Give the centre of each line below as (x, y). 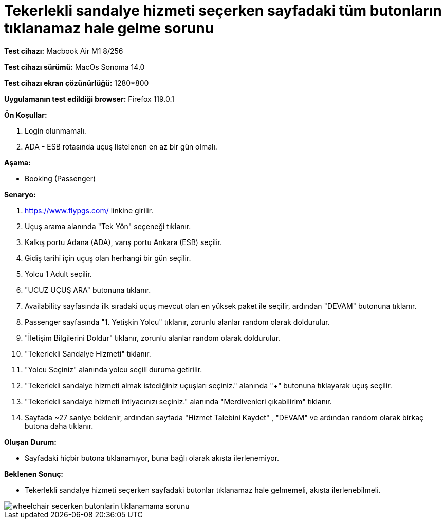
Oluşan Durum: (30, 442)
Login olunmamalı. (55, 130)
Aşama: (17, 162)
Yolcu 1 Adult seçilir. (58, 274)
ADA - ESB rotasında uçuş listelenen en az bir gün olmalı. (121, 146)
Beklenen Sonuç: (34, 474)
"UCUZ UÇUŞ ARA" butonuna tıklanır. (88, 290)
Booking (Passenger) (60, 178)
